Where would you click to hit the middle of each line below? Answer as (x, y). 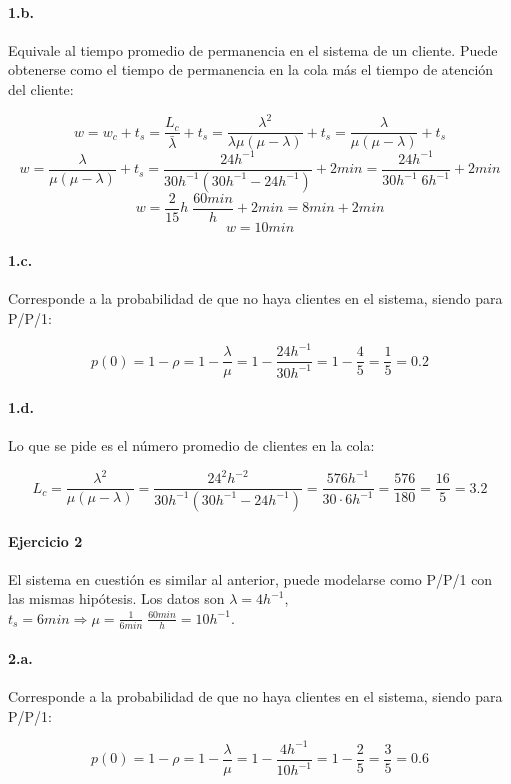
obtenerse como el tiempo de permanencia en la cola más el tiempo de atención (251, 69)
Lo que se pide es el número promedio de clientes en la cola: (191, 444)
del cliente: (41, 88)
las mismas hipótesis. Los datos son (116, 598)
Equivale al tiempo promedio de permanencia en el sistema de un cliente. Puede (253, 49)
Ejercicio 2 (45, 540)
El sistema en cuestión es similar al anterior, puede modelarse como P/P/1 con (250, 578)
